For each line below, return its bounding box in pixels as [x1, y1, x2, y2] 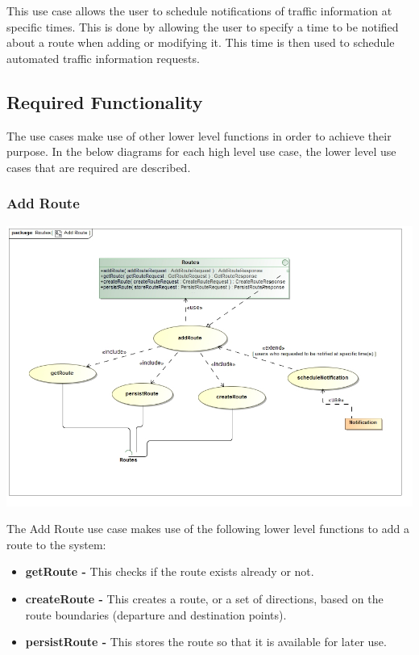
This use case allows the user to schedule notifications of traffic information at [6, 2, 392, 19]
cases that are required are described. [6, 158, 191, 175]
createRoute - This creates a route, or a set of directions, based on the [25, 590, 384, 607]
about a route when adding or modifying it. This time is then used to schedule [6, 34, 395, 51]
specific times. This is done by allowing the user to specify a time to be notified [6, 18, 399, 35]
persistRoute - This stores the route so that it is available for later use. [25, 633, 387, 650]
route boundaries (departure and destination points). [25, 606, 287, 623]
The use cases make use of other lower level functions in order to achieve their [6, 127, 392, 144]
